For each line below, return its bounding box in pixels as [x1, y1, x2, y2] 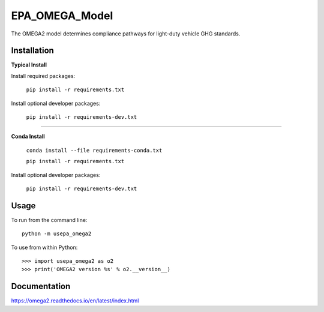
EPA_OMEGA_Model [11, 9, 113, 22]
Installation [11, 46, 54, 56]
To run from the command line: [11, 216, 88, 223]
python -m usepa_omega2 [22, 230, 92, 237]
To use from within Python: [11, 244, 78, 251]
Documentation [11, 281, 71, 292]
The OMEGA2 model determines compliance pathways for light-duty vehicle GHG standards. [11, 30, 241, 37]
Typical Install [11, 61, 47, 68]
